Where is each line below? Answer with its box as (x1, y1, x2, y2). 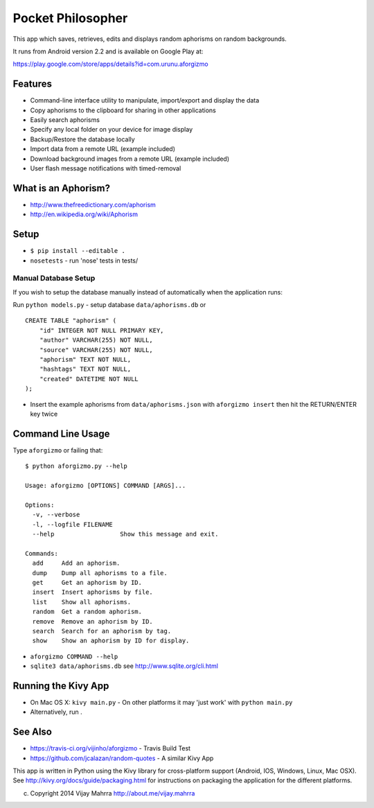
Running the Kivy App (12, 680, 109, 692)
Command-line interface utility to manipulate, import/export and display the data (30, 96, 260, 105)
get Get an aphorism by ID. (32, 579, 142, 586)
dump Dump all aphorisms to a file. (32, 569, 168, 577)
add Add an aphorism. (32, 559, 121, 568)
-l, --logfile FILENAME (32, 520, 114, 528)
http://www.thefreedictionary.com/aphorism (30, 200, 156, 209)
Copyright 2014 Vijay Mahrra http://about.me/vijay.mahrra (30, 789, 195, 797)
